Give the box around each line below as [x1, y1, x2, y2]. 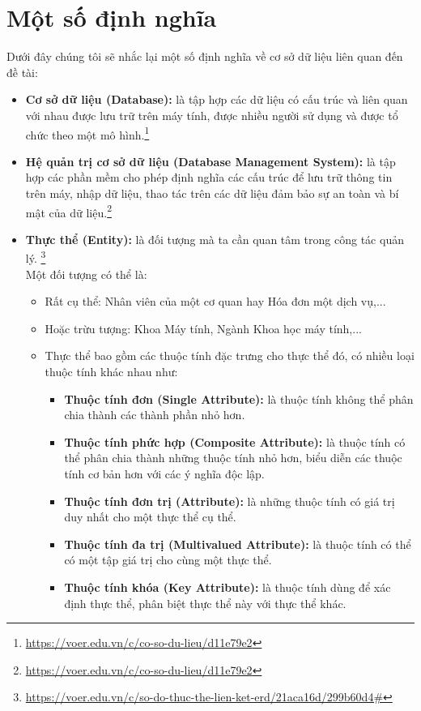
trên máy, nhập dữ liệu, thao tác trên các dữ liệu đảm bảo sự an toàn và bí [25, 184, 399, 201]
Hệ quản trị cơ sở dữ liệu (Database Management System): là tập [25, 152, 396, 169]
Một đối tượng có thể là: [25, 265, 147, 282]
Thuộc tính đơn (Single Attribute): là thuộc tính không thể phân [64, 390, 414, 407]
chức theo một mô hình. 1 [25, 123, 150, 143]
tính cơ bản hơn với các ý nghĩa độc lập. [64, 465, 265, 482]
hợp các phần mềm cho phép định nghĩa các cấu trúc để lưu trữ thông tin [25, 169, 393, 186]
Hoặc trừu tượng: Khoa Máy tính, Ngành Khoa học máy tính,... [45, 319, 362, 336]
